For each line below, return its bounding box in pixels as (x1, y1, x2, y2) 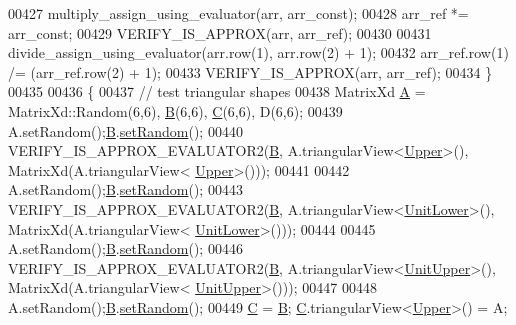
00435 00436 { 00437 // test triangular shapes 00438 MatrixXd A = (8, 81, 426, 102)
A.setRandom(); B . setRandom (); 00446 (8, 238, 243, 259)
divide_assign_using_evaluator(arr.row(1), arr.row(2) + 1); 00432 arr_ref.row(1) (8, 42, 509, 63)
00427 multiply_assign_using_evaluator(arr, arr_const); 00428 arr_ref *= (8, 3, 469, 23)
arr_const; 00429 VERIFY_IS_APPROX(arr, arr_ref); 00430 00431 (8, 22, 432, 43)
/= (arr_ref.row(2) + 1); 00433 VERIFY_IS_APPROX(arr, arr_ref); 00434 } (8, 61, 493, 82)
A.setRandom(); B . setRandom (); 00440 (8, 120, 243, 141)
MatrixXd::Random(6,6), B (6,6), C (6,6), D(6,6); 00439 (8, 100, 343, 121)
